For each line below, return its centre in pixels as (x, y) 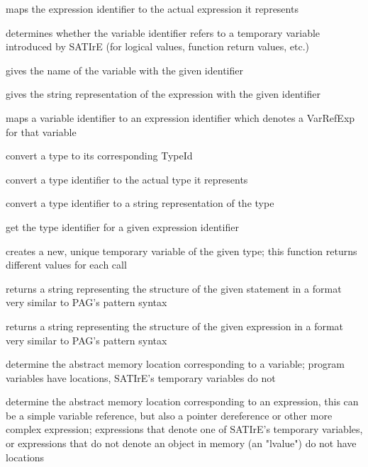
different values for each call (66, 265)
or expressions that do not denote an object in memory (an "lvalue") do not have (181, 443)
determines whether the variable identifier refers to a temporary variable (163, 32)
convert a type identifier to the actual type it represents (127, 179)
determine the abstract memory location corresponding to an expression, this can (182, 401)
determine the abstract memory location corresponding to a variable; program (175, 364)
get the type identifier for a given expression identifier (122, 226)
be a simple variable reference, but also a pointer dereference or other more (169, 415)
